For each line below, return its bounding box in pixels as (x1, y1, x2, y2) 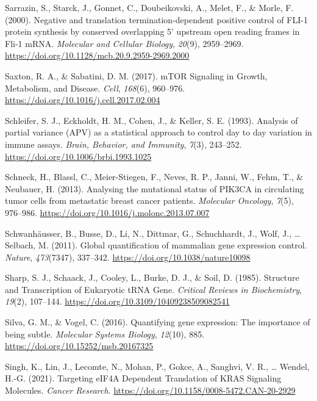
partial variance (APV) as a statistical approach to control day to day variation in (5, 126, 312, 139)
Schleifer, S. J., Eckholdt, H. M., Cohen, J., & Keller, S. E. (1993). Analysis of (5, 114, 298, 126)
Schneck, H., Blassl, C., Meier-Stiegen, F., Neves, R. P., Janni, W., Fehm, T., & (5, 170, 304, 183)
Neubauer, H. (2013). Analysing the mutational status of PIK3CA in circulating (5, 182, 304, 195)
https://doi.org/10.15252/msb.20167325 (5, 339, 154, 352)
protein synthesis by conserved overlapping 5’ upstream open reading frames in (5, 25, 300, 38)
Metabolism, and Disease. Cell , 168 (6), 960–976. (5, 81, 185, 94)
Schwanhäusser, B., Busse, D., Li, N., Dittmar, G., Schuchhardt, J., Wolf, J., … (5, 226, 301, 239)
